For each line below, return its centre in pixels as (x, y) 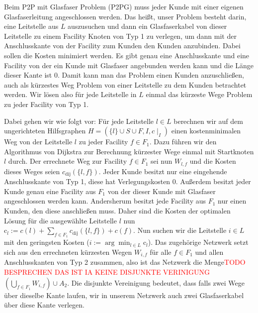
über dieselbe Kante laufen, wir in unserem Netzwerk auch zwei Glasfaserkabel (124, 295)
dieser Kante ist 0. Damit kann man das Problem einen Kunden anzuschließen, (124, 75)
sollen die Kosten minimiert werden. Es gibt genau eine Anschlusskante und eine (127, 55)
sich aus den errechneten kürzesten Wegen (68, 252)
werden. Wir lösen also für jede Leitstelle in (70, 94)
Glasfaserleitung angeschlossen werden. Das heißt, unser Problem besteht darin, (125, 16)
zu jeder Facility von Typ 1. (46, 104)
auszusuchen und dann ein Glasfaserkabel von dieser (147, 26)
